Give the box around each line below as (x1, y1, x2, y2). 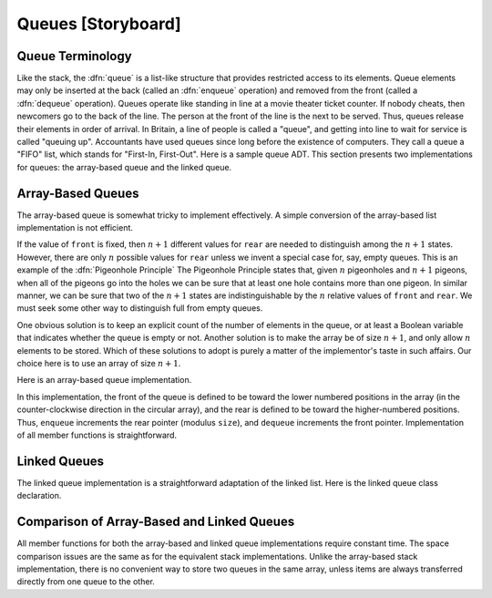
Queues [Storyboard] (16, 14, 181, 34)
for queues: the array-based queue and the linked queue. (16, 161, 232, 172)
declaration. (16, 490, 62, 501)
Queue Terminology (16, 48, 132, 64)
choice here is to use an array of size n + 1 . (16, 358, 181, 368)
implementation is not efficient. (16, 222, 134, 233)
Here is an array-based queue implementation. (16, 375, 192, 386)
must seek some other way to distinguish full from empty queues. (16, 303, 263, 314)
